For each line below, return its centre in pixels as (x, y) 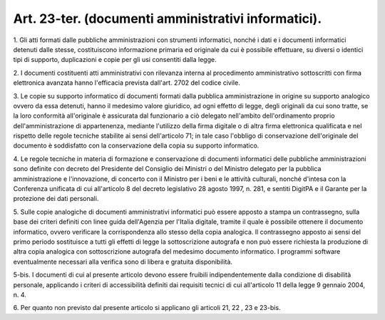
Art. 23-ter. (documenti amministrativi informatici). (168, 19)
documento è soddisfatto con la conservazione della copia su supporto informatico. (136, 145)
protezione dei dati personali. (56, 199)
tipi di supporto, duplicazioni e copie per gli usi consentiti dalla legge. (115, 60)
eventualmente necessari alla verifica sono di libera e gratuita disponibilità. (123, 262)
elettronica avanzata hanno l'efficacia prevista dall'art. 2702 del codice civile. (127, 83)
